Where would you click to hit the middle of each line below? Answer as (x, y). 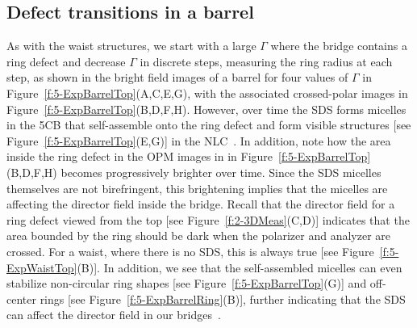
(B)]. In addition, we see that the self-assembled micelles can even (240, 267)
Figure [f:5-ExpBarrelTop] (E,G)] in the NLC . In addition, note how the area (199, 140)
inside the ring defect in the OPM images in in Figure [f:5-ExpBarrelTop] (189, 156)
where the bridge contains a (339, 46)
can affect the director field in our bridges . (114, 315)
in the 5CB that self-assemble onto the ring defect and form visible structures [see (209, 125)
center (21, 299)
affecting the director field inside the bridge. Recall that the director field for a (201, 204)
